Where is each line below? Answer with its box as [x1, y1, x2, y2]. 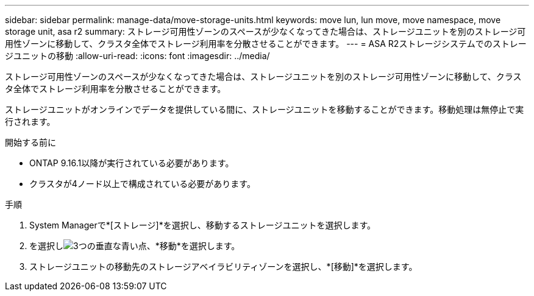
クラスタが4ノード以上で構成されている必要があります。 [29, 178, 255, 189]
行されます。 [5, 116, 55, 127]
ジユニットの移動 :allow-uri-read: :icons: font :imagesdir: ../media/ [5, 51, 270, 61]
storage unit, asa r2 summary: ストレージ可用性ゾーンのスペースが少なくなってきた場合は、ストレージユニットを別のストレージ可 [5, 26, 526, 37]
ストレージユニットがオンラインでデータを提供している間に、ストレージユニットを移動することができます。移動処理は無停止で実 [5, 104, 524, 115]
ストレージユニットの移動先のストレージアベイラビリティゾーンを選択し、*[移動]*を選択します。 [29, 261, 418, 272]
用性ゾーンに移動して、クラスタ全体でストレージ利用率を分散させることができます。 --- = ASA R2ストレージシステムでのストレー [5, 38, 527, 49]
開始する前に [5, 137, 56, 147]
